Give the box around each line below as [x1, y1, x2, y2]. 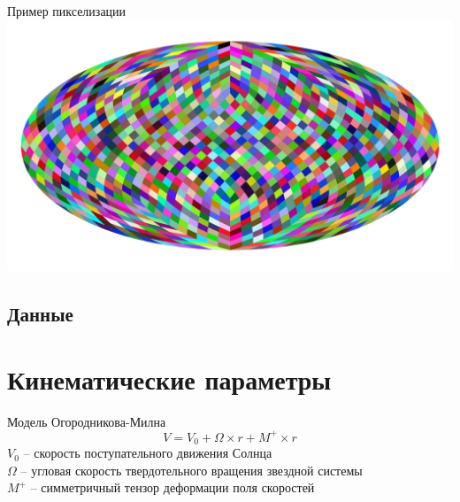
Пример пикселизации [7, 2, 126, 19]
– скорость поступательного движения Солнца [23, 444, 272, 462]
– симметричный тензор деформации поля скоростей [30, 478, 315, 497]
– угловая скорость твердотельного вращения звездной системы [20, 460, 363, 479]
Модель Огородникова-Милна [7, 412, 166, 430]
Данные [7, 300, 73, 328]
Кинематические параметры [7, 360, 332, 397]
